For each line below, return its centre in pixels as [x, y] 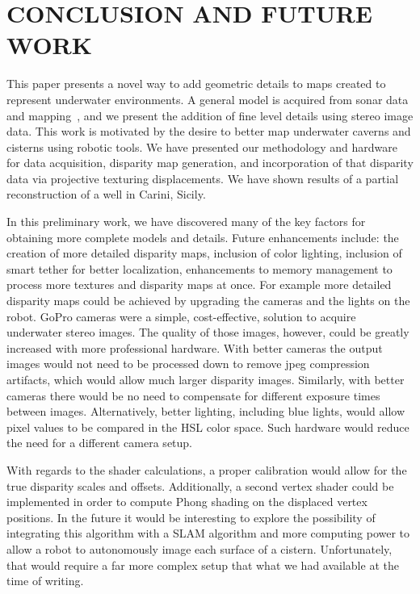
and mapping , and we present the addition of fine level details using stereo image [210, 115]
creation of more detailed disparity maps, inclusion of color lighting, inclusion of [204, 253]
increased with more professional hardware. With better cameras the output [195, 347]
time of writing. [45, 581]
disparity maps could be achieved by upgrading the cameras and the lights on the [208, 301]
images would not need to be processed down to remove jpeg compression [188, 364]
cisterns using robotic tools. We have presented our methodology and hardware [202, 146]
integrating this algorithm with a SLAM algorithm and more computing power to [208, 533]
